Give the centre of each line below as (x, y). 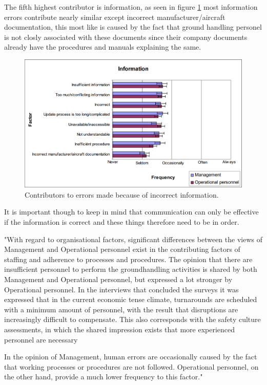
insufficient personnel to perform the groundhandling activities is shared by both (131, 269)
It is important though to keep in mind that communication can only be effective (131, 212)
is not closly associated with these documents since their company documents (126, 37)
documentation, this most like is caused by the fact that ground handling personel (133, 27)
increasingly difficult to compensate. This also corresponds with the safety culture (132, 319)
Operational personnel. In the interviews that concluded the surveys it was (121, 289)
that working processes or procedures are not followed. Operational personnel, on (131, 366)
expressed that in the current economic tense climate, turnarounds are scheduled (131, 299)
